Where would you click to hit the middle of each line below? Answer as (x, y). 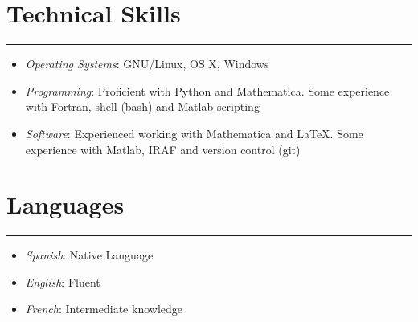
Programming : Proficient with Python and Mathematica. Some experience (207, 90)
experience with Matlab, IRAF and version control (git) (163, 149)
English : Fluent (63, 281)
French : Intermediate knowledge (104, 309)
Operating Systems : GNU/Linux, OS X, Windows (147, 64)
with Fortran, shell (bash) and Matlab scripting (142, 106)
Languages (66, 204)
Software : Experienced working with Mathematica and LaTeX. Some (194, 133)
